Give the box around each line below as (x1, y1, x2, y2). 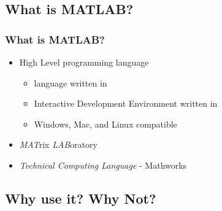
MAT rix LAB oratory (19, 138, 98, 151)
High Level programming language (19, 56, 149, 68)
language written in (34, 76, 107, 89)
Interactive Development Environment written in (34, 97, 218, 110)
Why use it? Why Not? (5, 188, 156, 207)
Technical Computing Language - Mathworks (19, 158, 187, 171)
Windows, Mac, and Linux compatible (34, 117, 177, 130)
